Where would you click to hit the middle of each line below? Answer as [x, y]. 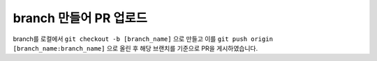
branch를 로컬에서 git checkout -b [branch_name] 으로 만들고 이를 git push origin [143, 39]
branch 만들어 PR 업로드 [80, 18]
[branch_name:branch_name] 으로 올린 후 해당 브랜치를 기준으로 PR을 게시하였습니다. [135, 48]
